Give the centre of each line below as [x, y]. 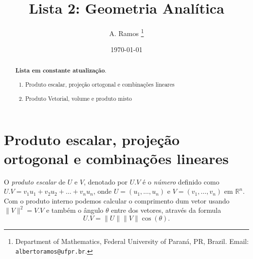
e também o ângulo [75, 210]
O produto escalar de [35, 181]
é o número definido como [181, 181]
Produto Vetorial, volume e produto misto [79, 98]
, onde [102, 191]
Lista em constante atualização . [61, 70]
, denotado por [106, 181]
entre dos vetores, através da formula [166, 210]
